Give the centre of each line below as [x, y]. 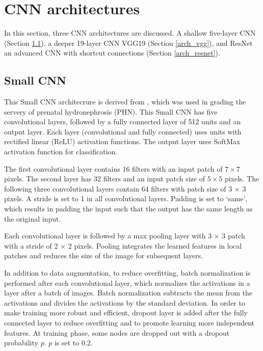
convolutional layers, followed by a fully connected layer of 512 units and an [123, 121]
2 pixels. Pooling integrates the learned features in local [155, 245]
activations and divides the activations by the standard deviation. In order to [125, 302]
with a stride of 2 [31, 245]
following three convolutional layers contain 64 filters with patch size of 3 [118, 188]
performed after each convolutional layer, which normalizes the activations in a [127, 282]
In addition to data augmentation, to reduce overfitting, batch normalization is [127, 273]
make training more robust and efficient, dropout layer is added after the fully [126, 313]
